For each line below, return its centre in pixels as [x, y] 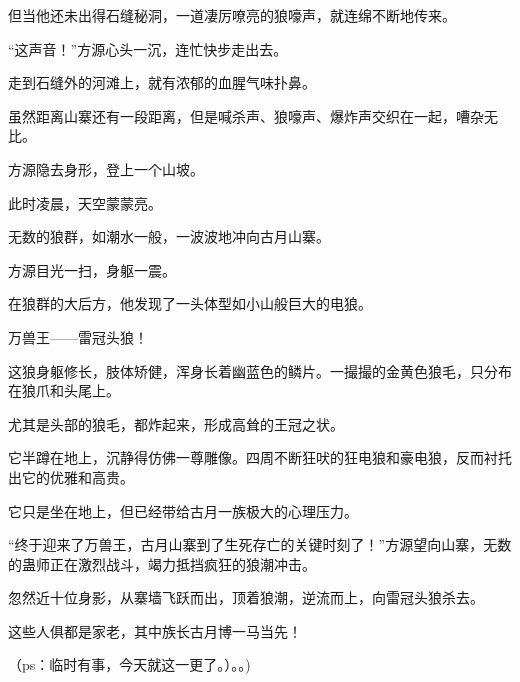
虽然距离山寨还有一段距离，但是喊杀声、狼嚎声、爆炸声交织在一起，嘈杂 [246, 115]
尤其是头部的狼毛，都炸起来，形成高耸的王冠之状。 [176, 423]
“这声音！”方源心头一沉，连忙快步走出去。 [148, 48]
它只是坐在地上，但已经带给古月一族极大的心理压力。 [183, 510]
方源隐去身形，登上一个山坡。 [106, 168]
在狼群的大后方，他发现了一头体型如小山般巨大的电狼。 [190, 303]
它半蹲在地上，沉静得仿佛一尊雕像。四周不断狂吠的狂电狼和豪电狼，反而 [246, 457]
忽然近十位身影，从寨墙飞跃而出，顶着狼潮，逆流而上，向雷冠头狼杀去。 [246, 597]
